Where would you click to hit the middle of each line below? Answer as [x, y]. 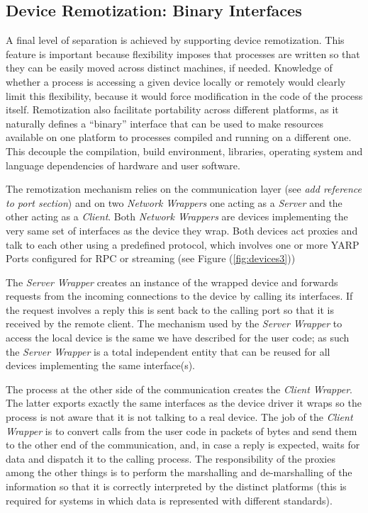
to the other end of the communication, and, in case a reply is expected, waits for [183, 445]
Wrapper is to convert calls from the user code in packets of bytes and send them [182, 430]
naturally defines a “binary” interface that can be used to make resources [165, 123]
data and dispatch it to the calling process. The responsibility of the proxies [171, 458]
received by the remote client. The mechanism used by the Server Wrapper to [174, 323]
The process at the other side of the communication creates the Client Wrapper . [179, 389]
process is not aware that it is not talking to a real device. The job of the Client [179, 417]
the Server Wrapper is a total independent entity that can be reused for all [168, 351]
